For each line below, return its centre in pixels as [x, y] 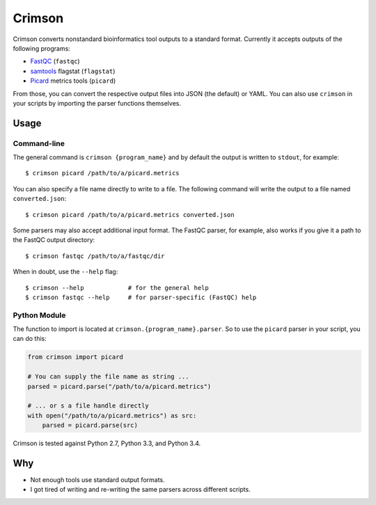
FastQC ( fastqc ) [55, 61]
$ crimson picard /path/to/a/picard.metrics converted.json [130, 215]
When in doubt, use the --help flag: [65, 272]
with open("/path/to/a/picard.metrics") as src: [112, 415]
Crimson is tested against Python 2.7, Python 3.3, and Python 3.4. [107, 443]
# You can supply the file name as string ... [108, 377]
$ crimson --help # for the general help [117, 288]
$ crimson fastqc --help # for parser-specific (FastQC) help [141, 297]
